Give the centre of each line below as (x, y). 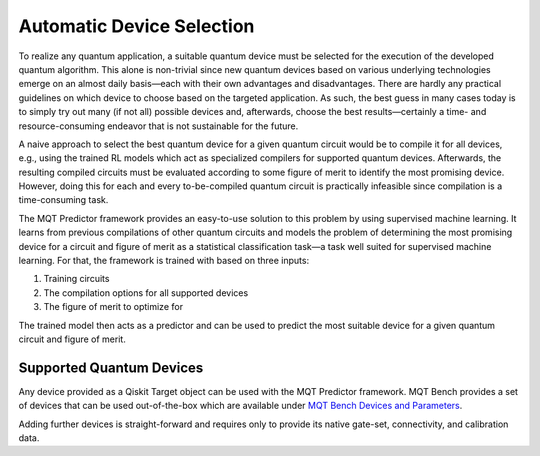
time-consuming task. (63, 200)
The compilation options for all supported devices (146, 292)
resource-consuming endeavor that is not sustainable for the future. (158, 126)
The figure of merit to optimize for (113, 307)
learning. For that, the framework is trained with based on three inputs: (164, 261)
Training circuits (76, 279)
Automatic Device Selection (136, 26)
